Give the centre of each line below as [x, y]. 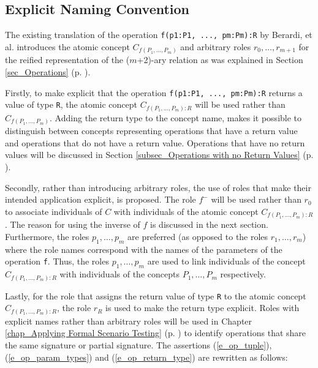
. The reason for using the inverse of [73, 224]
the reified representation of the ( [67, 60]
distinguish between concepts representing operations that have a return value [151, 131]
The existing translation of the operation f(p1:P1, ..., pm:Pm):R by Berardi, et [159, 35]
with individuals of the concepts [119, 274]
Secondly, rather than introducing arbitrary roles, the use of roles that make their [158, 187]
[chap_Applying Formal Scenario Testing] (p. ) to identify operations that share [156, 333]
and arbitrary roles [216, 46]
